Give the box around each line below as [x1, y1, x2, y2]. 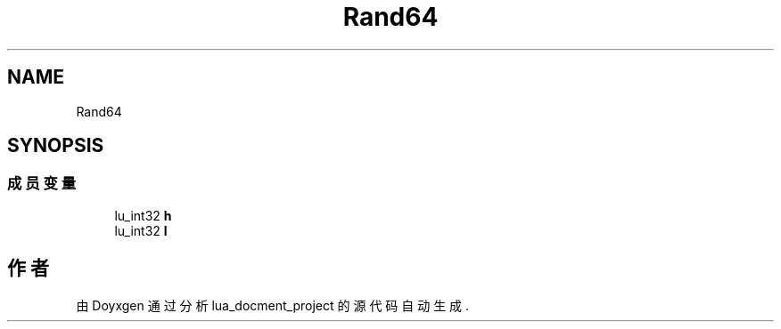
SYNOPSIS [7, 134, 104, 157]
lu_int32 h [114, 207, 172, 223]
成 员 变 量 [7, 174, 77, 193]
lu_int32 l [114, 222, 168, 238]
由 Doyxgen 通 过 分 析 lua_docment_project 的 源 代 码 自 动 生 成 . [76, 297, 470, 313]
